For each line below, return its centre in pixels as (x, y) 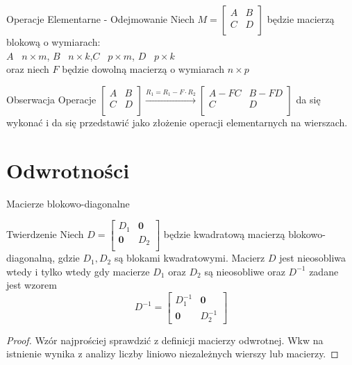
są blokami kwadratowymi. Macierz (190, 258)
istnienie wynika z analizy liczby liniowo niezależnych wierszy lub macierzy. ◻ (173, 354)
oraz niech (28, 69)
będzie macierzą (301, 19)
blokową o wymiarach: (53, 42)
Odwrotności (68, 170)
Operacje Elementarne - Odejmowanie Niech (100, 19)
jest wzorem (32, 285)
